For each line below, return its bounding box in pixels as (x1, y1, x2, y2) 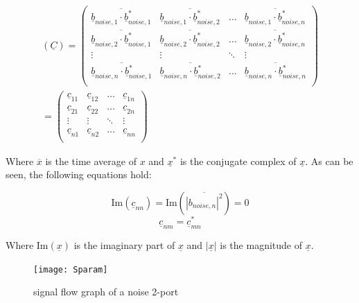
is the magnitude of (220, 238, 302, 252)
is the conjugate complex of (179, 153, 297, 168)
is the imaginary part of (73, 238, 175, 252)
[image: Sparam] (33, 264, 108, 275)
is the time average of (45, 153, 137, 168)
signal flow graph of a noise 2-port (33, 284, 179, 299)
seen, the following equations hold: (6, 167, 152, 182)
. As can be (305, 153, 353, 168)
